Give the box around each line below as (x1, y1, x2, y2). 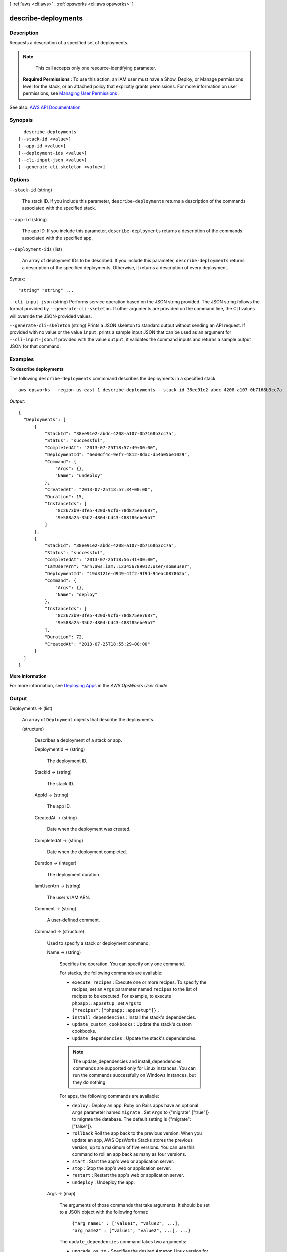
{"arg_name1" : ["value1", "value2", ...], (72, 1221, 180, 1226)
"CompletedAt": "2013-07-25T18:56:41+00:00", (44, 557, 158, 563)
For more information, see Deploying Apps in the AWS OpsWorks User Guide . (9, 682, 169, 688)
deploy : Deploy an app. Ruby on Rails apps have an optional (72, 1102, 199, 1108)
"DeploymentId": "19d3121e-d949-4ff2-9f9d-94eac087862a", (44, 571, 190, 576)
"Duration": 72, (44, 634, 85, 640)
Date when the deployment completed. (47, 849, 127, 855)
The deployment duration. (47, 871, 100, 877)
